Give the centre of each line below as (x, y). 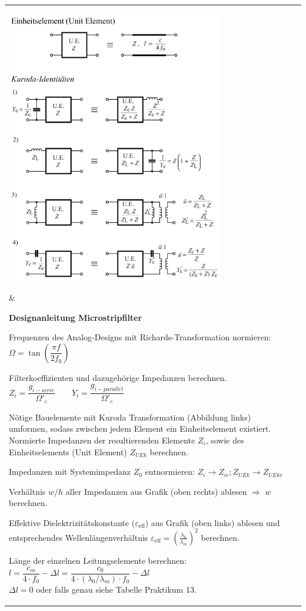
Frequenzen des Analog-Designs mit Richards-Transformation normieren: (140, 337)
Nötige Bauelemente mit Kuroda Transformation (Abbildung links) (130, 417)
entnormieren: (170, 472)
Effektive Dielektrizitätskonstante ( (72, 522)
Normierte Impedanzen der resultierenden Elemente (102, 440)
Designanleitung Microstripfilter (76, 317)
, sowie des (225, 440)
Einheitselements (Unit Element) (68, 451)
